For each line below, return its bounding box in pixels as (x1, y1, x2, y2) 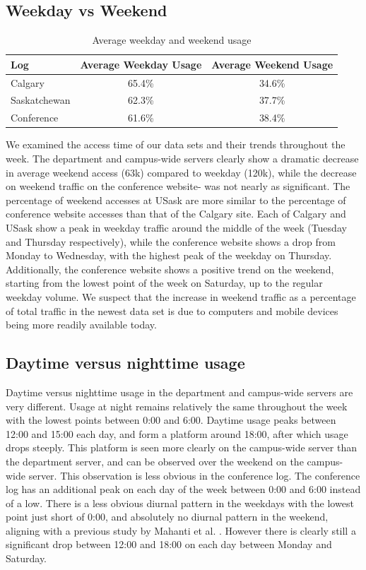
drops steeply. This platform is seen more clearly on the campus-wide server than (6, 440, 357, 455)
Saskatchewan (11, 93, 71, 107)
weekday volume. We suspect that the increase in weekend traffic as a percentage (6, 289, 356, 304)
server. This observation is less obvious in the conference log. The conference (28, 468, 360, 482)
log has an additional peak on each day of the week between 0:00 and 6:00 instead (6, 482, 361, 497)
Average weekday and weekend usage (92, 32, 252, 47)
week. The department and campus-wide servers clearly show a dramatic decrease (6, 151, 359, 166)
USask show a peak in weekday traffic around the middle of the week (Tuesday (6, 220, 347, 234)
